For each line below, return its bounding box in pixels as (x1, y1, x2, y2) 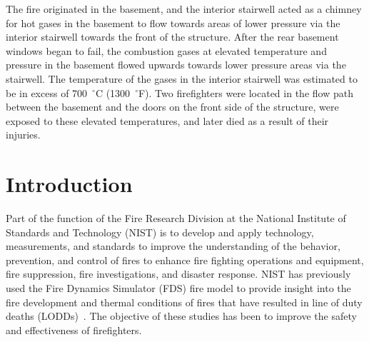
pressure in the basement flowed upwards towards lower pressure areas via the (6, 57, 346, 72)
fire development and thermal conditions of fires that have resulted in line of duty (6, 294, 363, 309)
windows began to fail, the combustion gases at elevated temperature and (6, 43, 327, 58)
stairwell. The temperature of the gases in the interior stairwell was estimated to (6, 71, 358, 86)
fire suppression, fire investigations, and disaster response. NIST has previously (6, 266, 351, 281)
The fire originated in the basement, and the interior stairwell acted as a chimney (6, 1, 362, 16)
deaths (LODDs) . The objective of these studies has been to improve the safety (6, 308, 357, 323)
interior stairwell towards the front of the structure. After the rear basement (6, 29, 339, 44)
